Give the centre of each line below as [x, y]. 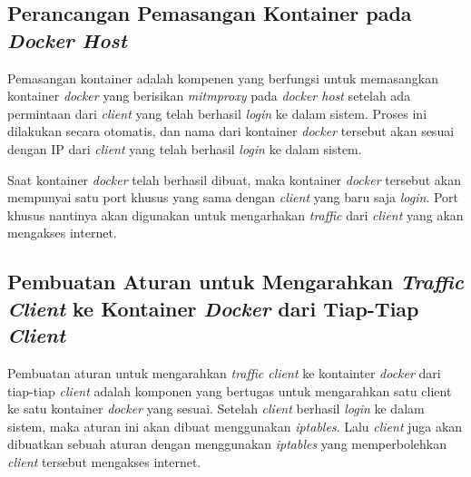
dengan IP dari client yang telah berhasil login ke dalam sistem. [185, 148]
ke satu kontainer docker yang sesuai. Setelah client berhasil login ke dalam [216, 409]
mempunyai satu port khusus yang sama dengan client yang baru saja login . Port [233, 197]
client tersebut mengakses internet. [104, 461]
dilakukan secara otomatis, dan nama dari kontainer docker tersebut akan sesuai [231, 131]
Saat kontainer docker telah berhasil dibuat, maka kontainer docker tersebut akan [234, 179]
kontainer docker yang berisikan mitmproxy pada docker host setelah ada [209, 96]
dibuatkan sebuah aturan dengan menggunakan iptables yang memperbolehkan [227, 444]
